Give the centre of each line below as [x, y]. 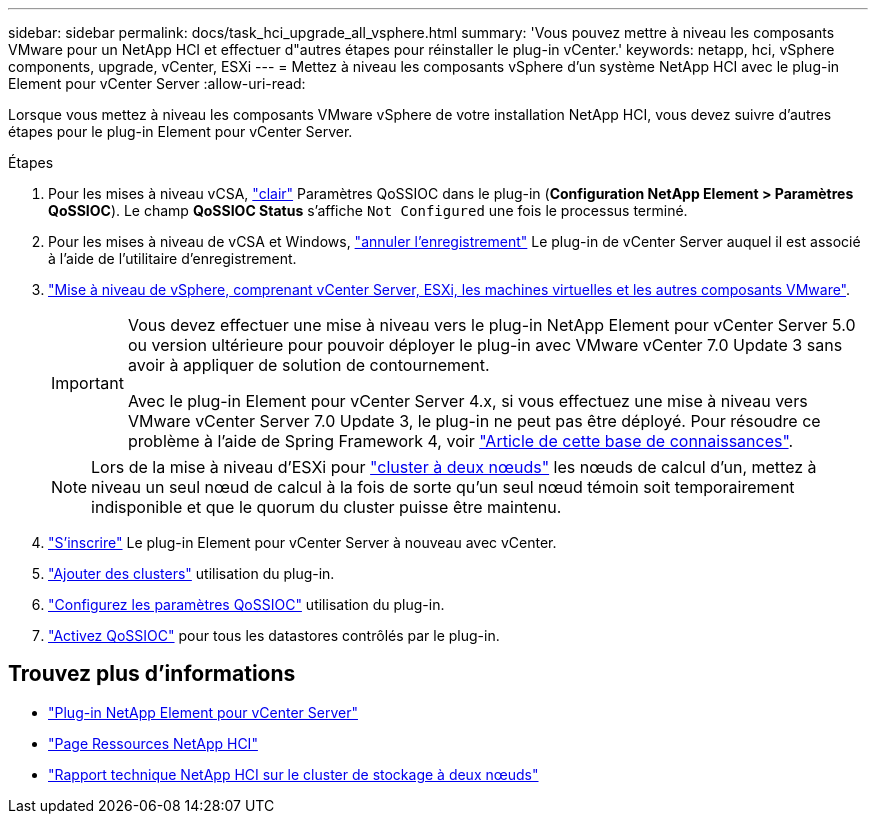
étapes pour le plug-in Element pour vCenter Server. [180, 131]
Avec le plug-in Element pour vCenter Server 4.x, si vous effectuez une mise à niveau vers [467, 401]
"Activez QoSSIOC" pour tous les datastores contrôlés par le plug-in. [274, 635]
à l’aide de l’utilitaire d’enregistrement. [172, 258]
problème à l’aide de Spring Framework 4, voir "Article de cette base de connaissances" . [460, 441]
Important [87, 383]
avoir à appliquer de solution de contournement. [308, 365]
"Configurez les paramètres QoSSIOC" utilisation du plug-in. [246, 604]
